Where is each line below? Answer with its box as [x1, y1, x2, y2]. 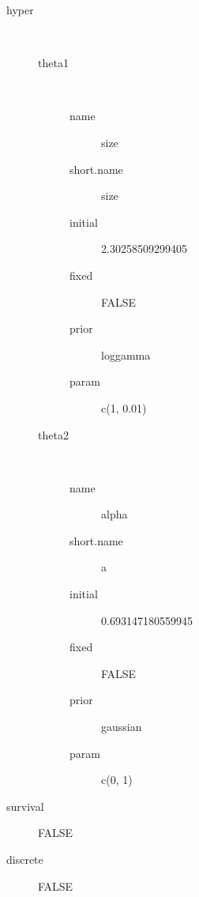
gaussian [101, 718, 142, 735]
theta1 [38, 55, 69, 71]
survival [6, 797, 44, 814]
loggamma [101, 346, 151, 363]
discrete [6, 851, 43, 867]
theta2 [38, 426, 69, 443]
